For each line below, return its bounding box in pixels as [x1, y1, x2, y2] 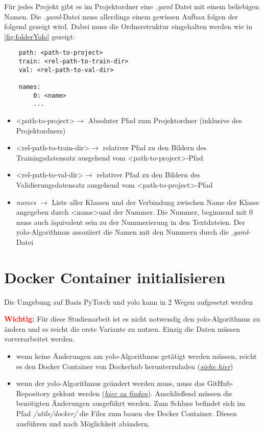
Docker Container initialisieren [4, 266, 226, 287]
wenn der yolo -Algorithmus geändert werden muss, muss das [16, 378, 205, 389]
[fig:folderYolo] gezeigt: [4, 31, 75, 41]
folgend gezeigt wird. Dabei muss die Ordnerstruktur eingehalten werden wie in [4, 21, 253, 32]
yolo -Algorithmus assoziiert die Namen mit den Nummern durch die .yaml [16, 226, 248, 237]
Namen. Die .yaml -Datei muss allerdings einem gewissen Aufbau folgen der [4, 11, 238, 21]
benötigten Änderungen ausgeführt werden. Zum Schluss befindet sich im [16, 398, 245, 408]
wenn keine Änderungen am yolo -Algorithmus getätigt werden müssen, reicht [16, 351, 257, 361]
